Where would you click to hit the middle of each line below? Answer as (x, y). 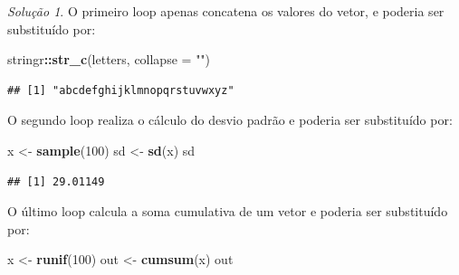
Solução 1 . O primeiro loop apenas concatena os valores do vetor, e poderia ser (226, 11)
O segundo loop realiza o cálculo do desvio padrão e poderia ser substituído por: (230, 120)
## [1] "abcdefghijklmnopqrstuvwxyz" (121, 90)
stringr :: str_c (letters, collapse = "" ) (109, 59)
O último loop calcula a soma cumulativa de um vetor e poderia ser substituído (228, 211)
